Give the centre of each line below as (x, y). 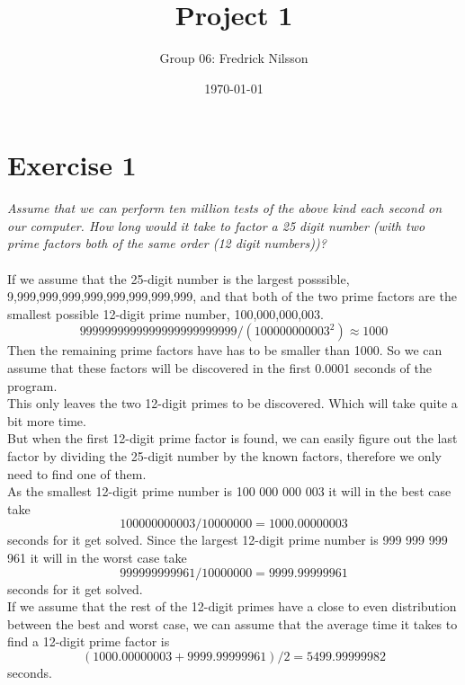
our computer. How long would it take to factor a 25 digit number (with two (216, 225)
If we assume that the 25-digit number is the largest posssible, (179, 278)
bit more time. (47, 420)
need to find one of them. (77, 473)
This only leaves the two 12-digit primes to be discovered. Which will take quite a (232, 403)
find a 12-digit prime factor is (89, 641)
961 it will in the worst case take (97, 557)
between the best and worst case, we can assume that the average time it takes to (232, 623)
